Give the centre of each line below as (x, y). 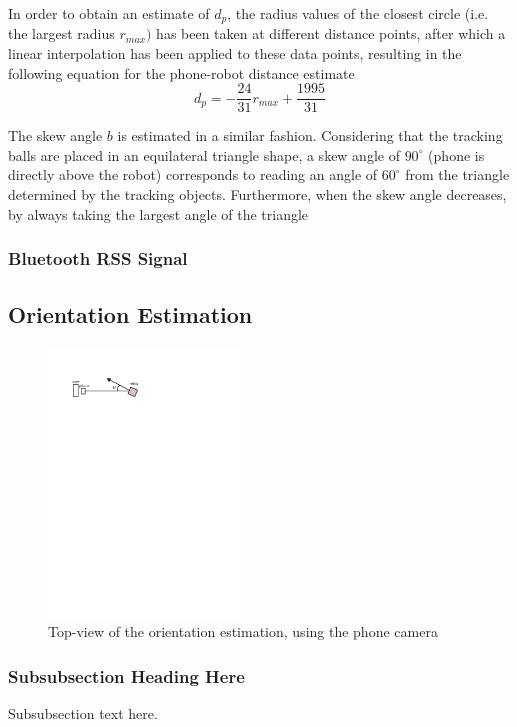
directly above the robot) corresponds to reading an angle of (193, 174)
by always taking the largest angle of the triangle (158, 213)
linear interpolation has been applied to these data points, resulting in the (235, 53)
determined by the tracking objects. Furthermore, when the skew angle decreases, (257, 194)
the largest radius (61, 33)
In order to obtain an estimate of (109, 13)
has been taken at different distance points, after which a (331, 33)
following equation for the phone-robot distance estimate (181, 72)
